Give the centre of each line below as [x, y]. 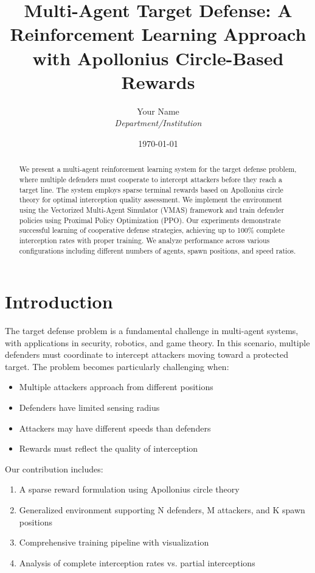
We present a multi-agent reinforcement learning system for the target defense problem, [158, 169]
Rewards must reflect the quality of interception [109, 448]
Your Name [158, 111]
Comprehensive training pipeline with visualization [114, 542]
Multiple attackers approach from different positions [116, 387]
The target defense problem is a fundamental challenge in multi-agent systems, [152, 331]
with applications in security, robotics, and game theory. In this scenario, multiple [157, 342]
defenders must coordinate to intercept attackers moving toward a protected [147, 354]
